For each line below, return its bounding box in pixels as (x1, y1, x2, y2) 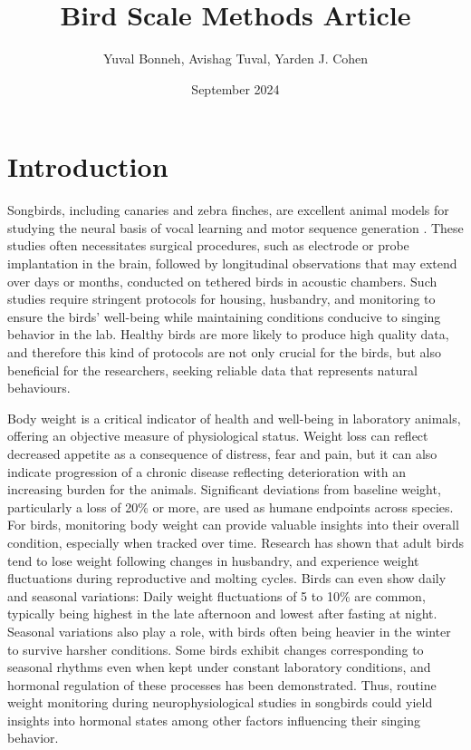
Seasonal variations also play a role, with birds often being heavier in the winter (7, 621, 451, 640)
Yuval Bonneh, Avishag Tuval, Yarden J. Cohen (102, 49, 369, 68)
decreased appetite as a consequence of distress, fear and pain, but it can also (7, 443, 437, 463)
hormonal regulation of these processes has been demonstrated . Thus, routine (7, 675, 437, 694)
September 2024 (191, 79, 280, 98)
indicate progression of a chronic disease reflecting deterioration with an (7, 462, 406, 481)
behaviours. (7, 378, 71, 397)
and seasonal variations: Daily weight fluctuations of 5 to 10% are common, (7, 586, 426, 605)
